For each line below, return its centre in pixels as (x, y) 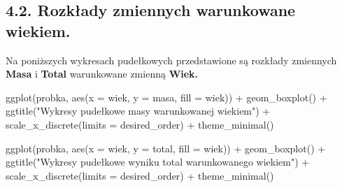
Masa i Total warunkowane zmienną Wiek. (102, 74)
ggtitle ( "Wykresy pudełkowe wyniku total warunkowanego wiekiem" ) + (158, 162)
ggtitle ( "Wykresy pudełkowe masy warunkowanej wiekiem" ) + (138, 111)
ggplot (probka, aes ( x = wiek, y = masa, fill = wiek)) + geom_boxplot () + (166, 97)
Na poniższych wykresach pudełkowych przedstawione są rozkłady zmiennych (171, 60)
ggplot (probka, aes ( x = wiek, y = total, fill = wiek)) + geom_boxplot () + (166, 148)
